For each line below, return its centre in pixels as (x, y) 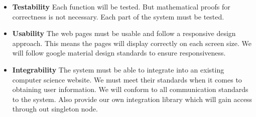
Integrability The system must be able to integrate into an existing (118, 69)
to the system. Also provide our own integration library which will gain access (132, 99)
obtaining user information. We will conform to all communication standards (130, 89)
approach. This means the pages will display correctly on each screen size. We (132, 43)
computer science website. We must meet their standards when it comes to (127, 79)
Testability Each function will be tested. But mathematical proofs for (121, 6)
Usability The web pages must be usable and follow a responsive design (124, 33)
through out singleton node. (55, 109)
